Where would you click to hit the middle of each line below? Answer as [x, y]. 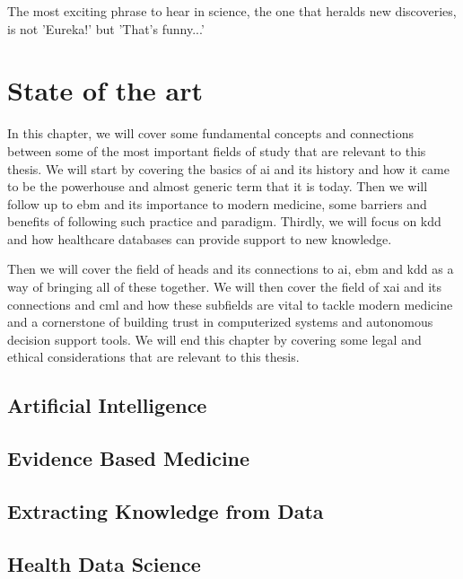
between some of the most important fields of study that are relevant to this [217, 150]
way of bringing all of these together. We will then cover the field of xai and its [225, 287]
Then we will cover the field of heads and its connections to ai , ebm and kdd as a [231, 269]
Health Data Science [104, 563]
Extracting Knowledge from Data [166, 510]
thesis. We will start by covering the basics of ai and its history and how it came [228, 168]
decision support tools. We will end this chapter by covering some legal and [214, 339]
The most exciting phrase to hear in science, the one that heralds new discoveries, [232, 11]
